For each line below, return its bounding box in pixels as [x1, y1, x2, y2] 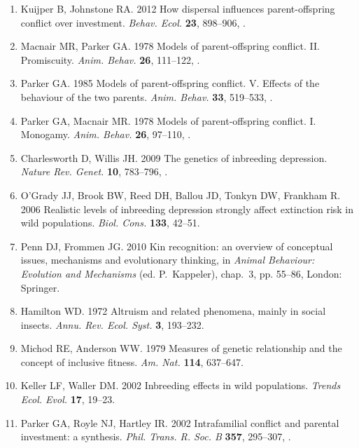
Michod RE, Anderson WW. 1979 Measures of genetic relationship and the [20, 341, 342, 355]
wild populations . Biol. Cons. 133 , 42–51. [20, 215, 200, 230]
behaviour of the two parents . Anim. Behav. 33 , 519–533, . [20, 89, 273, 104]
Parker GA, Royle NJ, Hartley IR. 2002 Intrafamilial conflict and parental [20, 415, 339, 430]
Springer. [20, 280, 60, 294]
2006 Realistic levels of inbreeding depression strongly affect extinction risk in [20, 201, 354, 216]
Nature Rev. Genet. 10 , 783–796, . [20, 164, 168, 179]
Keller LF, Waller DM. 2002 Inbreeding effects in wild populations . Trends [20, 378, 341, 393]
